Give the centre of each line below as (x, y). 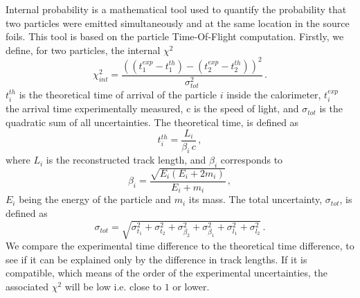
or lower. (191, 286)
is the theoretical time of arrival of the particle (118, 94)
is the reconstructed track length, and (126, 160)
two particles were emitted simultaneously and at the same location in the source (178, 23)
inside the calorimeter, (274, 94)
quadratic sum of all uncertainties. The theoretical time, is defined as (152, 122)
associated (27, 286)
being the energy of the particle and (95, 199)
